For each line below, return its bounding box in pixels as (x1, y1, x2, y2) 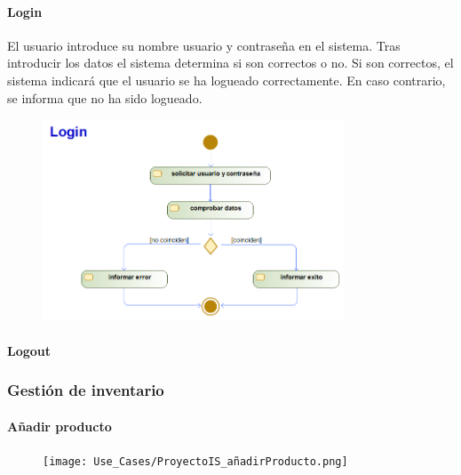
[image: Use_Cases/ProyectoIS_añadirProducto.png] (43, 455, 348, 469)
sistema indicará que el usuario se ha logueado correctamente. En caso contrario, (7, 70, 446, 89)
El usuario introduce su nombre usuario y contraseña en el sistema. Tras (7, 36, 401, 54)
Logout (7, 341, 52, 359)
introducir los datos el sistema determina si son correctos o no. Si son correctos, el (7, 53, 454, 72)
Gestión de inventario (7, 379, 164, 401)
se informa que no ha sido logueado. (7, 88, 203, 107)
